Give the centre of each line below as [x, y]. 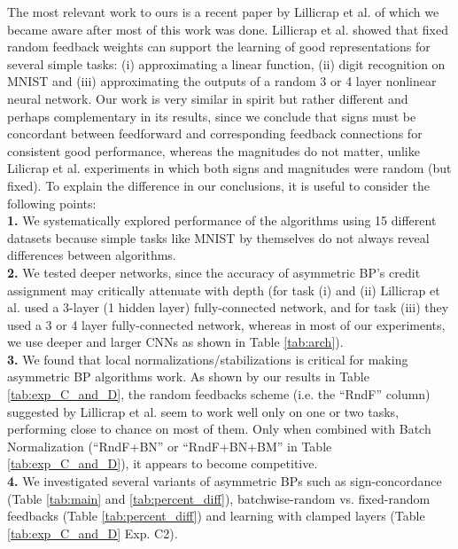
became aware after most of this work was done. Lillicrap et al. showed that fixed [228, 29]
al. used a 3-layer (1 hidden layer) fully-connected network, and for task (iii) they [228, 307]
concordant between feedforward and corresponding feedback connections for [215, 133]
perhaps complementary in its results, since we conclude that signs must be [212, 116]
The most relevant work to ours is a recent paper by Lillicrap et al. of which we [223, 12]
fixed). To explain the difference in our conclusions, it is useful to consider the [218, 185]
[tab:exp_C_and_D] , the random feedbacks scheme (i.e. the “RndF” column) [219, 394]
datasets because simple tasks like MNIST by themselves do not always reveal [218, 237]
